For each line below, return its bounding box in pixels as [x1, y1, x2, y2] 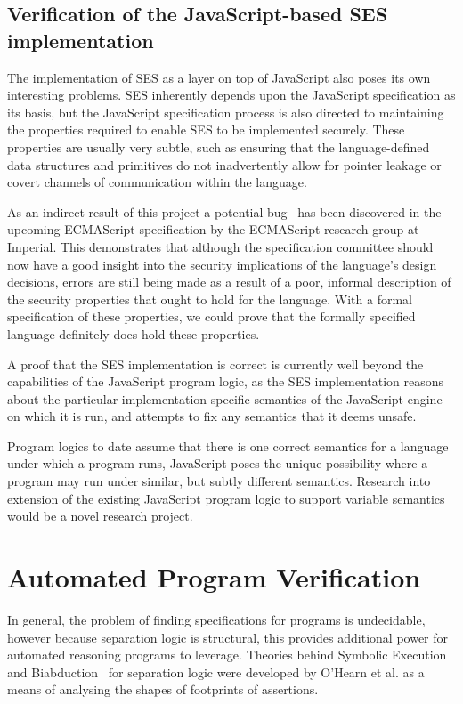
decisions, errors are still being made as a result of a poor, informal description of [7, 272, 451, 291]
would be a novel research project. [7, 506, 193, 525]
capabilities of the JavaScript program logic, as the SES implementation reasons [7, 372, 444, 391]
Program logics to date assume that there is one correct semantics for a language [7, 436, 449, 455]
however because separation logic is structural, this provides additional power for [7, 627, 449, 646]
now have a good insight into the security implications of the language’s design [7, 255, 437, 273]
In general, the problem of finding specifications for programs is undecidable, [7, 610, 426, 628]
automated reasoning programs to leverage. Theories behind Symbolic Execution [7, 645, 447, 664]
